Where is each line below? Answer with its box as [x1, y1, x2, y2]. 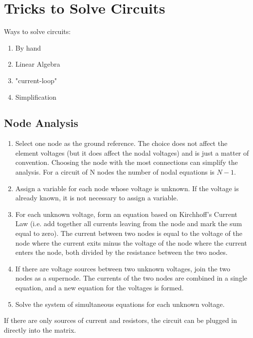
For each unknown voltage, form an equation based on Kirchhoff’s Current [15, 209, 237, 219]
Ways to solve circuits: [4, 26, 71, 36]
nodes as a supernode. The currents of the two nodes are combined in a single [15, 273, 247, 283]
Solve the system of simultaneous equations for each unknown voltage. [15, 299, 225, 309]
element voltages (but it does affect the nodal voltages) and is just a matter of [15, 147, 249, 158]
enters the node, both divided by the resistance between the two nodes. [15, 247, 228, 257]
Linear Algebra [15, 59, 60, 69]
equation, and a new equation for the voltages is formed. [15, 283, 184, 293]
